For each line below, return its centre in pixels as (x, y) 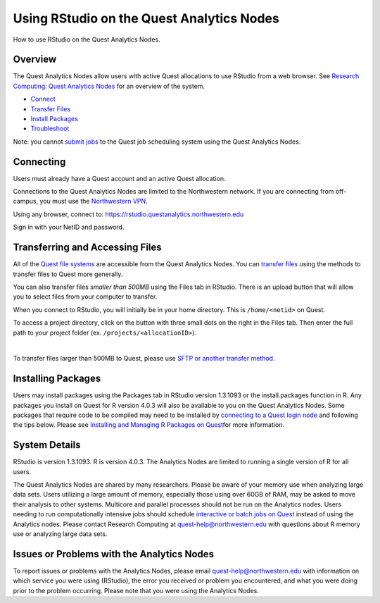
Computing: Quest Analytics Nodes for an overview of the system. (109, 86)
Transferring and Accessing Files (87, 248)
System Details (47, 445)
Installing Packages (57, 379)
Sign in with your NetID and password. (69, 227)
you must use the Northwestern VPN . (94, 201)
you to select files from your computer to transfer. (85, 297)
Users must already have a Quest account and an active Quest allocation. (119, 178)
